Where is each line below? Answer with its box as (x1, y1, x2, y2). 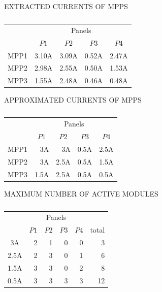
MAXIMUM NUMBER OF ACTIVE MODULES (4, 188, 158, 199)
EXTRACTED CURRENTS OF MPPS (4, 1, 128, 11)
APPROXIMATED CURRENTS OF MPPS (4, 94, 142, 105)
